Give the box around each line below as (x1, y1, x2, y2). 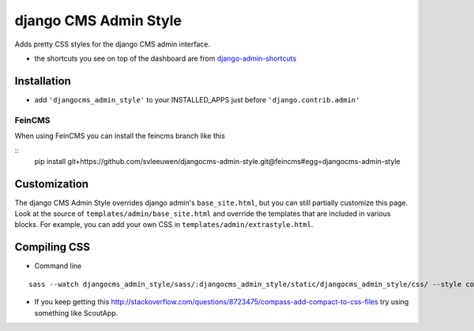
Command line (34, 261, 82, 271)
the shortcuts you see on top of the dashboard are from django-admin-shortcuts (34, 54, 297, 63)
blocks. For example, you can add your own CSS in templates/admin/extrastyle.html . (14, 220, 314, 229)
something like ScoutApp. (34, 308, 118, 318)
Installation (14, 74, 71, 87)
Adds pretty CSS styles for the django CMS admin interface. (14, 39, 211, 49)
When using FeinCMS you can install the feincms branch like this (14, 131, 225, 140)
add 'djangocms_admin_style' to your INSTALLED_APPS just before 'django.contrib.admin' (34, 95, 360, 104)
